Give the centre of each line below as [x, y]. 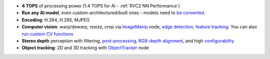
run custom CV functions [47, 34]
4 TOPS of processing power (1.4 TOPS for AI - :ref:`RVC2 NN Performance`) [101, 6]
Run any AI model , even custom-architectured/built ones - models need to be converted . [113, 13]
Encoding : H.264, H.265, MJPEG [56, 19]
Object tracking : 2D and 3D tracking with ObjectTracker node [85, 48]
